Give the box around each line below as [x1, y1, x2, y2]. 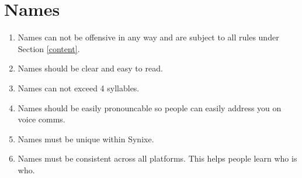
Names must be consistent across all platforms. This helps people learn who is [18, 152, 297, 165]
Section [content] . [18, 42, 80, 54]
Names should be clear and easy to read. [18, 62, 163, 74]
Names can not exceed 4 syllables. [18, 81, 140, 94]
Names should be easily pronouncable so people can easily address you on [18, 101, 282, 114]
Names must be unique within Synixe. [18, 132, 154, 145]
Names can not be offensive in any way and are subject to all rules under [18, 31, 279, 43]
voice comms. [18, 113, 65, 125]
